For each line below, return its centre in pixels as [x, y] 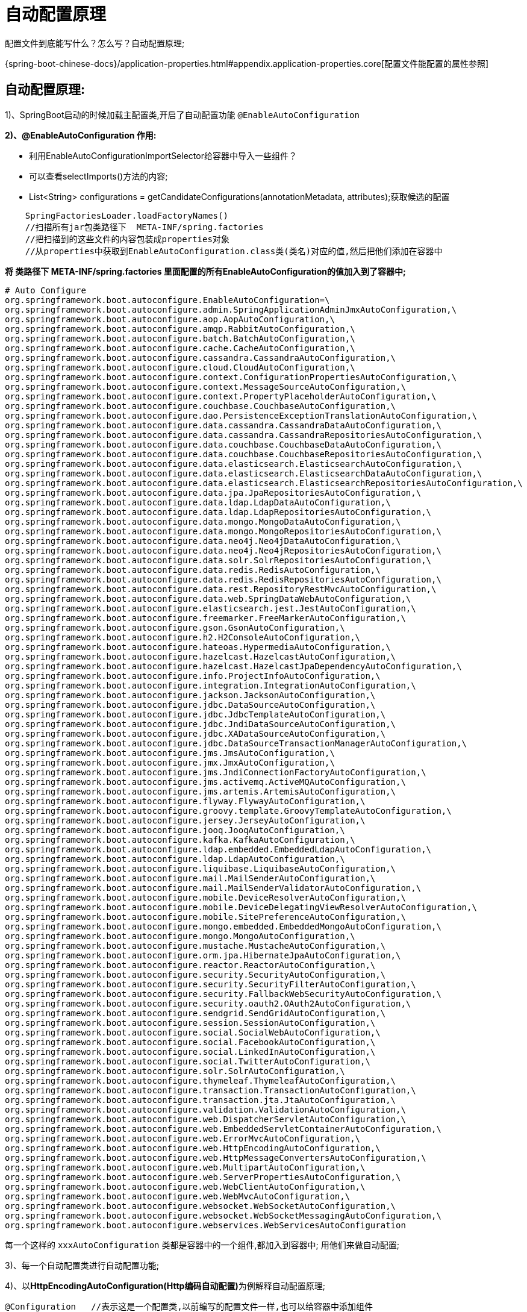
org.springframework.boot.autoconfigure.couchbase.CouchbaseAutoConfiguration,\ [201, 406]
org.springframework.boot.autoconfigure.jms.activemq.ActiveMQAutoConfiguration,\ [205, 782]
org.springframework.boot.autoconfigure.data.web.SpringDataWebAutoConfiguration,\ [208, 598]
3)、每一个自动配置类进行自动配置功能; [82, 1265]
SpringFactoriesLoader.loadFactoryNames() [126, 215]
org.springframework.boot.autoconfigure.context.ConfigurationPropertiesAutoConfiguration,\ [231, 377]
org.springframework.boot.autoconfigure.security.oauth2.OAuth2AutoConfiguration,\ [208, 1003]
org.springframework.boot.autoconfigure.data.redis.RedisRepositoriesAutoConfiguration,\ [223, 579]
